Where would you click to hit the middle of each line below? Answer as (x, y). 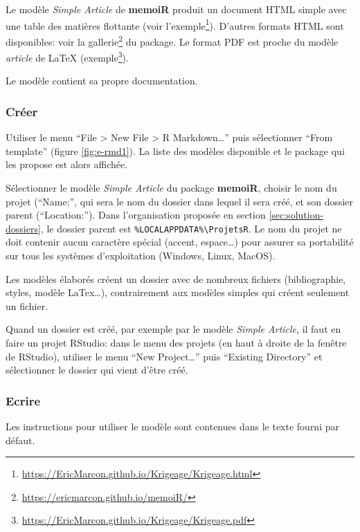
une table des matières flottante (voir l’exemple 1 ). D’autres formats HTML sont (175, 24)
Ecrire (23, 400)
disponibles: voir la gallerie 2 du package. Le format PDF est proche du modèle (172, 40)
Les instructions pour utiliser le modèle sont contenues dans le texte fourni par (172, 426)
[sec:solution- (296, 215)
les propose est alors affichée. (67, 164)
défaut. (20, 440)
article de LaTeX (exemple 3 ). (67, 56)
